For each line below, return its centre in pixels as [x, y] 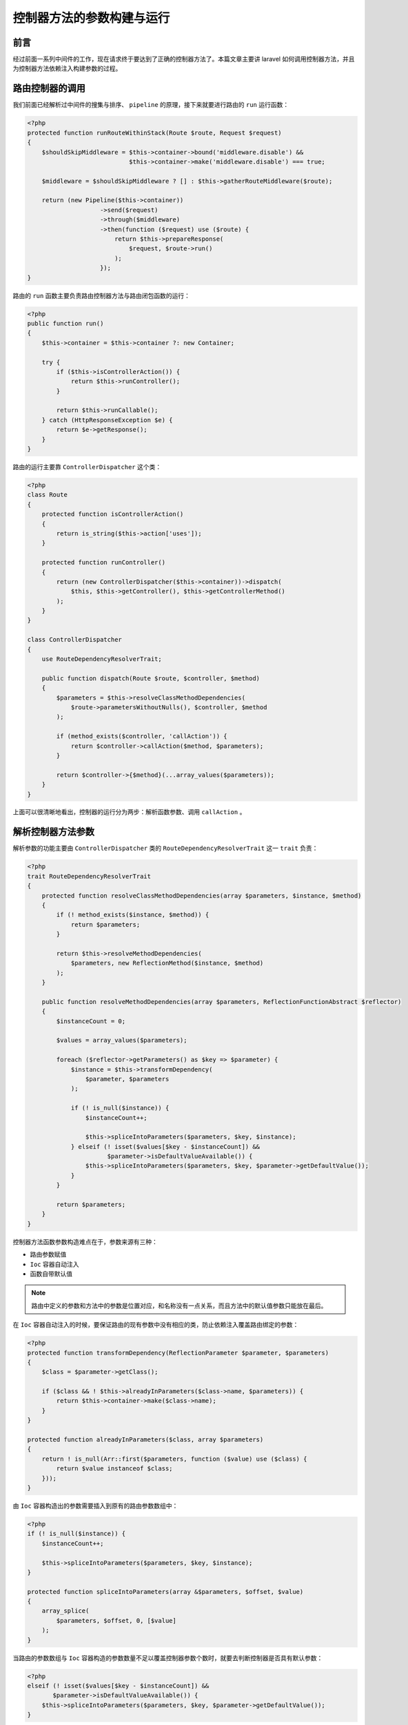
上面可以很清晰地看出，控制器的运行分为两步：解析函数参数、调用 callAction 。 [129, 812]
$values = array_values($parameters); [122, 1041]
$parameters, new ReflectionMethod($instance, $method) [167, 963]
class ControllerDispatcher [74, 640]
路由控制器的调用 [49, 89]
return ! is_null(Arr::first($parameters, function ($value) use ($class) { [174, 1459]
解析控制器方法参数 [53, 832]
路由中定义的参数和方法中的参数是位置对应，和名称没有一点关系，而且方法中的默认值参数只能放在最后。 [179, 1305]
